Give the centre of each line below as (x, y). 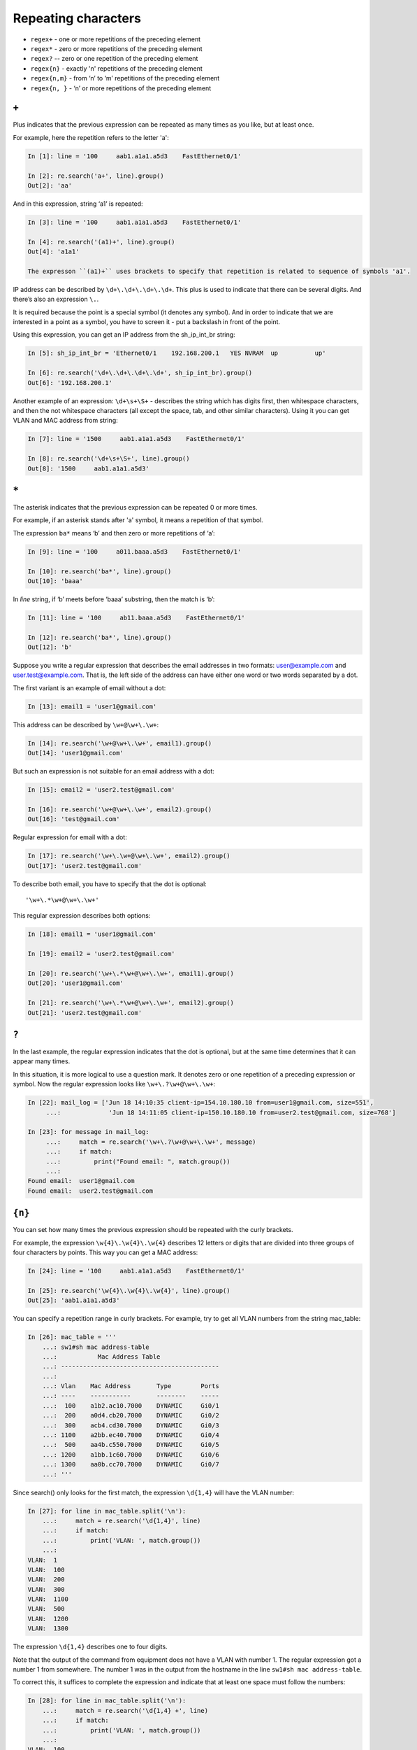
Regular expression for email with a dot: (70, 837)
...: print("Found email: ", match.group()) (138, 1161)
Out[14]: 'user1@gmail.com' (75, 753)
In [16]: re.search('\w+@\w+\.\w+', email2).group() (120, 809)
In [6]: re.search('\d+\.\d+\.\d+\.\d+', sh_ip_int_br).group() (140, 373)
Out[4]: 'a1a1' (53, 252)
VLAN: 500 (46, 1609)
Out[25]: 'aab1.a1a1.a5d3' (74, 1301)
